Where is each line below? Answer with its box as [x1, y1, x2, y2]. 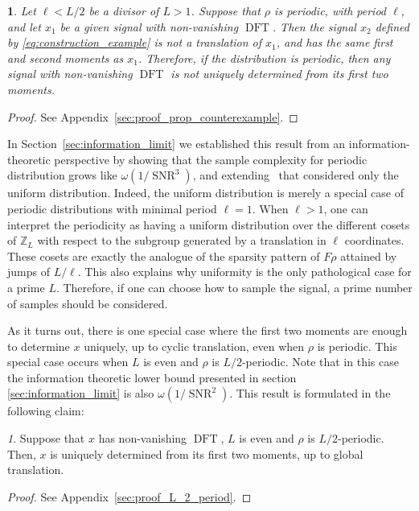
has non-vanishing [98, 430, 187, 447]
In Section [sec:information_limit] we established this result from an [7, 135, 346, 152]
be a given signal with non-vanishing [60, 18, 239, 35]
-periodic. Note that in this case [241, 353, 399, 370]
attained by [340, 247, 397, 264]
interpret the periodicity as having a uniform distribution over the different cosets [7, 216, 410, 233]
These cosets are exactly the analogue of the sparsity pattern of [7, 247, 320, 264]
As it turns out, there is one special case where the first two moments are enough [7, 322, 408, 339]
